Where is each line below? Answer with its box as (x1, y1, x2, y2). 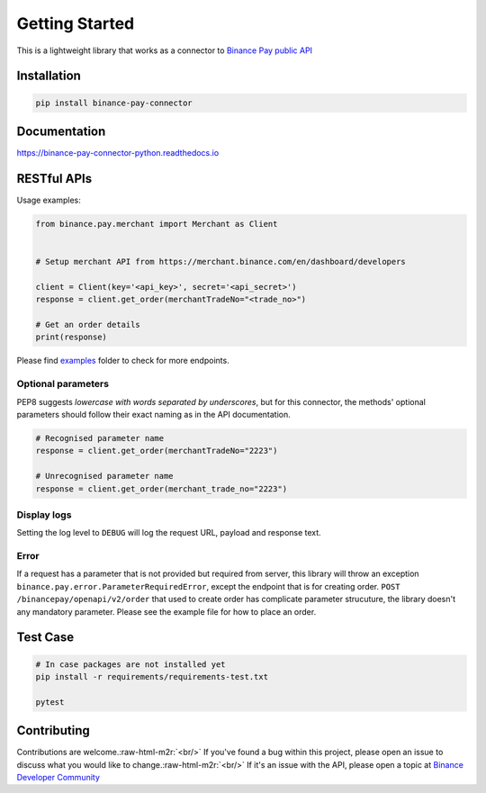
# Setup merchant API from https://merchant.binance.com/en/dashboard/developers (35, 257, 407, 267)
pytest (35, 697, 65, 707)
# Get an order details (35, 320, 141, 330)
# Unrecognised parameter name (35, 471, 175, 482)
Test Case (16, 630, 75, 645)
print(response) (35, 332, 108, 342)
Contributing (16, 723, 90, 738)
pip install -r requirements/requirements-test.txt (35, 671, 269, 681)
